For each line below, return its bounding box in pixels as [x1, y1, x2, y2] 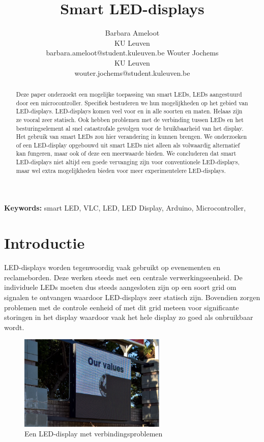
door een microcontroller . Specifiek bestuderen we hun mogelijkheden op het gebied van [16, 98, 248, 107]
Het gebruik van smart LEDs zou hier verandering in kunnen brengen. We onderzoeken [16, 132, 247, 141]
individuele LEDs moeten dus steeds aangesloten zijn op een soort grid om [4, 282, 237, 292]
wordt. [4, 321, 24, 332]
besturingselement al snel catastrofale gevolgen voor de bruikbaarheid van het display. [16, 124, 244, 132]
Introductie [4, 232, 85, 253]
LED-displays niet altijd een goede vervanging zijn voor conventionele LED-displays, [16, 158, 240, 166]
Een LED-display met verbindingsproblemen [24, 428, 163, 439]
